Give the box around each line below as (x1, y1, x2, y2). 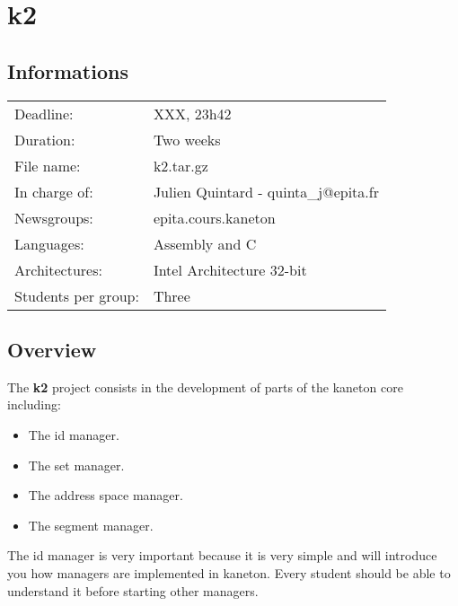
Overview (7, 335, 97, 363)
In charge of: (14, 180, 93, 202)
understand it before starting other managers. (7, 581, 259, 600)
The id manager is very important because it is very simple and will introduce (7, 546, 437, 565)
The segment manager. (28, 515, 154, 534)
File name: (14, 154, 81, 176)
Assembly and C (153, 233, 257, 254)
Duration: (14, 128, 75, 150)
